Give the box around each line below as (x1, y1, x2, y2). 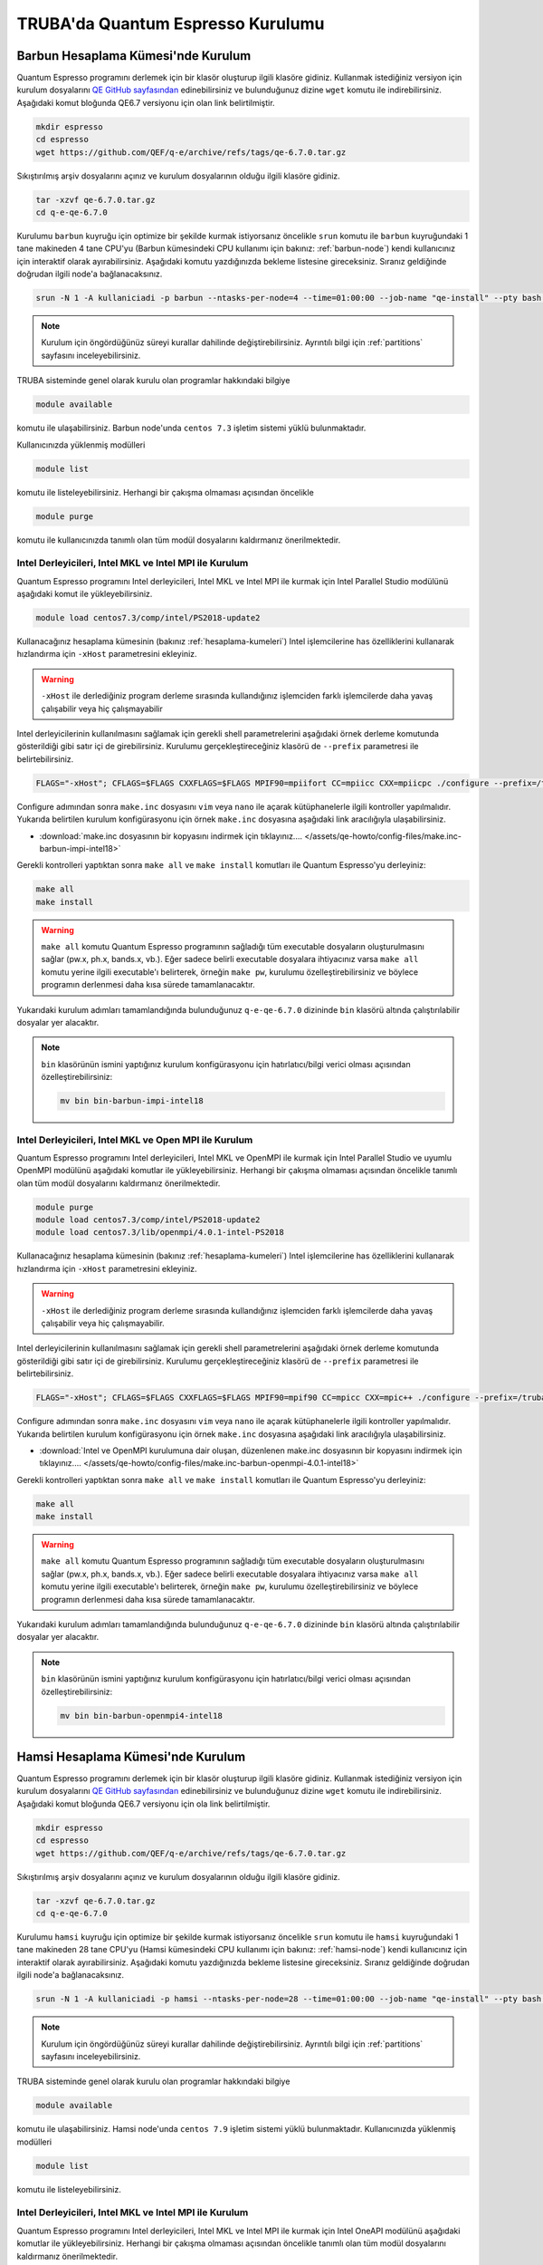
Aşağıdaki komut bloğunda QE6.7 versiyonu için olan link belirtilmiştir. (16, 97, 275, 108)
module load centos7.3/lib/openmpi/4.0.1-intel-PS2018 (35, 1228, 284, 1238)
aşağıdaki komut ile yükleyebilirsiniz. (16, 589, 153, 600)
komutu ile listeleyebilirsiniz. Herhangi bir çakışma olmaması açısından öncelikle (16, 487, 314, 497)
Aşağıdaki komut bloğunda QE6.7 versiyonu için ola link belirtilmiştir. (16, 1798, 271, 1809)
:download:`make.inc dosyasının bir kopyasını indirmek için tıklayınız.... (39, 830, 303, 842)
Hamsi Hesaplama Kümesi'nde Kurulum (16, 1749, 246, 1764)
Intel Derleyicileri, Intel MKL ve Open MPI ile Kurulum (16, 1133, 253, 1146)
